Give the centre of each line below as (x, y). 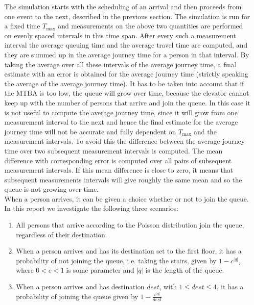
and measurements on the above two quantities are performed (150, 26)
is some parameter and (100, 270)
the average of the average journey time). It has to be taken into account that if (124, 83)
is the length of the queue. (185, 270)
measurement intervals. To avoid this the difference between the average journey (125, 141)
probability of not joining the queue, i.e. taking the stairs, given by (116, 260)
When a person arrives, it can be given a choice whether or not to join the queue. (127, 198)
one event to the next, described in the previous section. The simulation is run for (127, 16)
